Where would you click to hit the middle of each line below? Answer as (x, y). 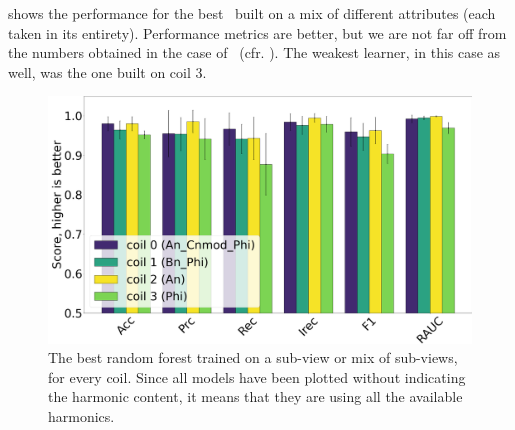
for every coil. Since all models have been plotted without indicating (257, 376)
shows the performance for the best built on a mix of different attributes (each (252, 13)
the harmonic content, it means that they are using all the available (255, 396)
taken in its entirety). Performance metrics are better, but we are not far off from (257, 32)
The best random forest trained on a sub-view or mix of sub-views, (253, 357)
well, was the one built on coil (99, 71)
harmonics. (81, 415)
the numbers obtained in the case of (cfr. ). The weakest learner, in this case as (254, 52)
